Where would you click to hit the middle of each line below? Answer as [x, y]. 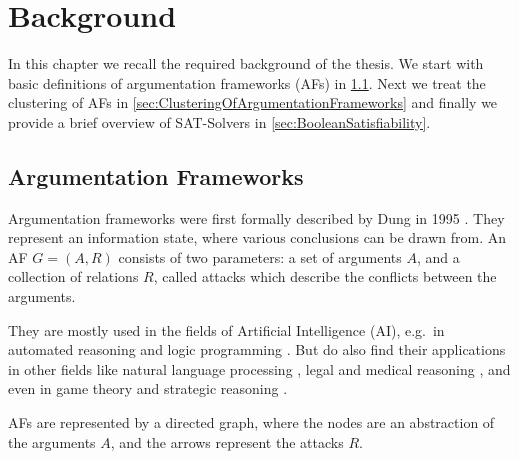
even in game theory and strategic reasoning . [148, 388]
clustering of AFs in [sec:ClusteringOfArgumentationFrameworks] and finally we [253, 102]
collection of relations [73, 276]
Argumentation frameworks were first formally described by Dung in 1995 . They [256, 217]
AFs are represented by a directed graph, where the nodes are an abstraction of [251, 422]
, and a [438, 256]
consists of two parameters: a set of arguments [260, 256]
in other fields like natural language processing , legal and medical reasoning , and [259, 368]
